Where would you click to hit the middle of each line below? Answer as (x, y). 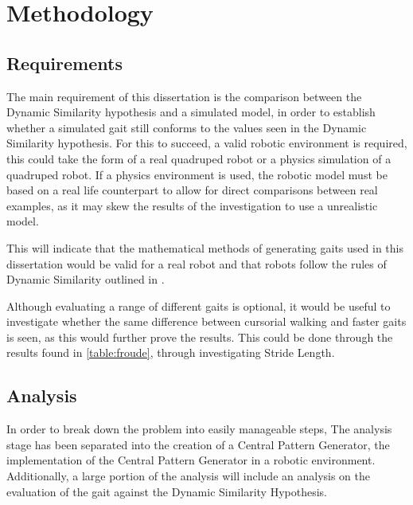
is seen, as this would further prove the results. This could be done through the (200, 337)
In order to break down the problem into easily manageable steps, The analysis (199, 429)
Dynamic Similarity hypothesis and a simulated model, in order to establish (191, 112)
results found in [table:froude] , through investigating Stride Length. (171, 352)
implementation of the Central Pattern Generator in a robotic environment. (191, 460)
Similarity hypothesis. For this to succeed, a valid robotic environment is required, (207, 143)
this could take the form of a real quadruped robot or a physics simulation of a (199, 158)
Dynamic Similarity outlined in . (86, 279)
